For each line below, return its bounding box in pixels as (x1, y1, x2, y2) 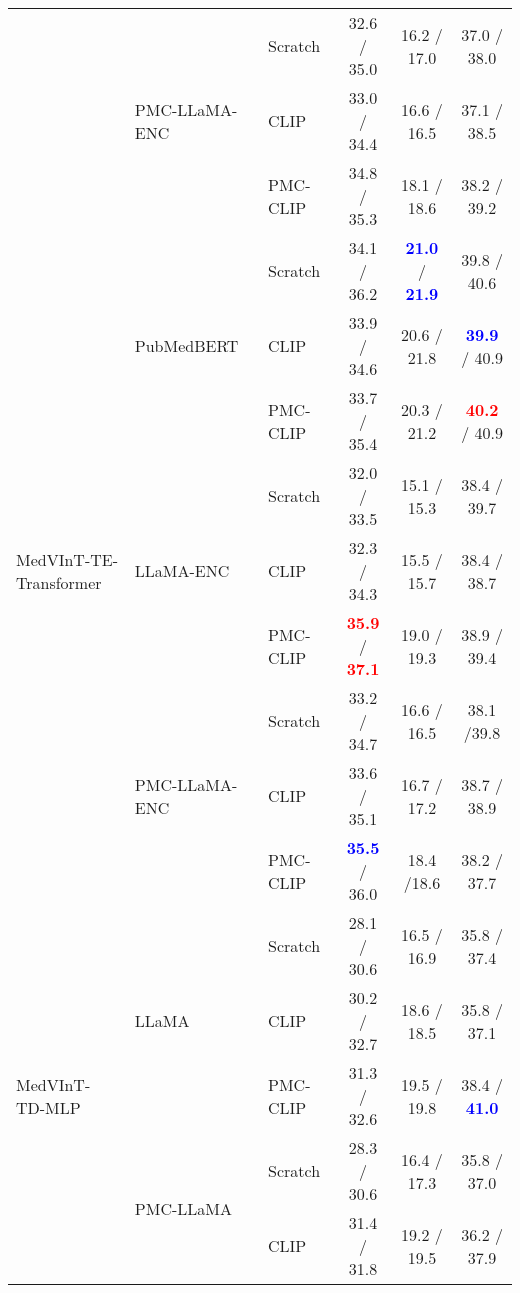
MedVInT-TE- (16, 547, 119, 571)
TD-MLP (16, 1095, 81, 1119)
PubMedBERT (134, 334, 239, 357)
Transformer (16, 570, 102, 594)
